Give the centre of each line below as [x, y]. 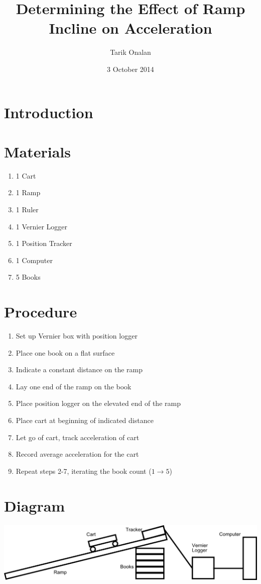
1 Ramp [28, 192]
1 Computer [34, 260]
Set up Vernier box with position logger [77, 336]
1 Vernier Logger [41, 226]
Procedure [41, 312]
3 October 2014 [130, 69]
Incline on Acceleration [130, 28]
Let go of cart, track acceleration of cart [78, 437]
